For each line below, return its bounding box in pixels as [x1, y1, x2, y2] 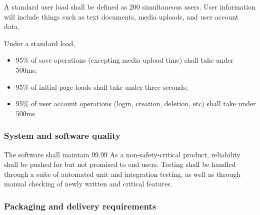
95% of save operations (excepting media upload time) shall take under [15, 55, 233, 65]
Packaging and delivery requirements [4, 199, 156, 212]
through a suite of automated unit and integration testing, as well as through [4, 168, 240, 179]
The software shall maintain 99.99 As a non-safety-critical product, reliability [4, 149, 240, 159]
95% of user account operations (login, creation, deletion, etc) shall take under [15, 98, 256, 109]
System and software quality [4, 129, 120, 142]
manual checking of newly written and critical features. [4, 178, 172, 189]
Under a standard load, [4, 38, 75, 48]
